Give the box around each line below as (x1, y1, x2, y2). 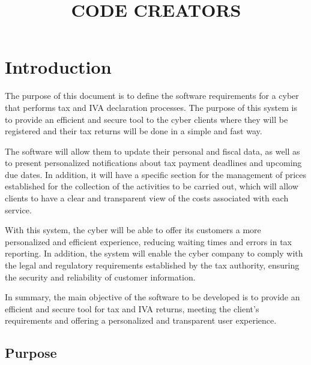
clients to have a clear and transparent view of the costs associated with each (5, 192, 289, 204)
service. (5, 203, 32, 216)
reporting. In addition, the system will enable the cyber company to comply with (5, 247, 303, 260)
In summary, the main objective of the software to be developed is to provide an (5, 291, 300, 303)
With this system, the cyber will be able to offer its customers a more (5, 224, 261, 236)
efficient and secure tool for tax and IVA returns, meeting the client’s (5, 302, 259, 315)
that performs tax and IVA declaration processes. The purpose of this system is (5, 101, 297, 113)
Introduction (5, 55, 112, 79)
